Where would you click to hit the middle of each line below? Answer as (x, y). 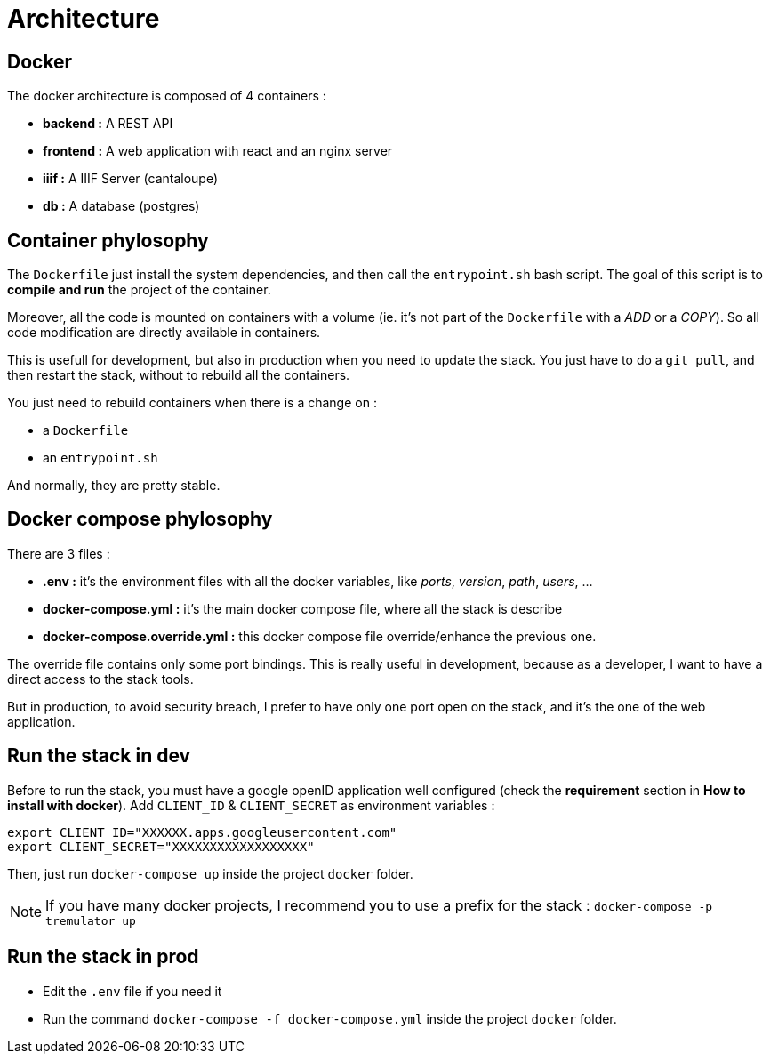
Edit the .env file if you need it (132, 991)
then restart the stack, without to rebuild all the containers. (179, 375)
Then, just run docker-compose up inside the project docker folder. (210, 873)
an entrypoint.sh (100, 458)
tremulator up (91, 920)
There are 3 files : (59, 553)
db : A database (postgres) (121, 206)
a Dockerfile (86, 430)
